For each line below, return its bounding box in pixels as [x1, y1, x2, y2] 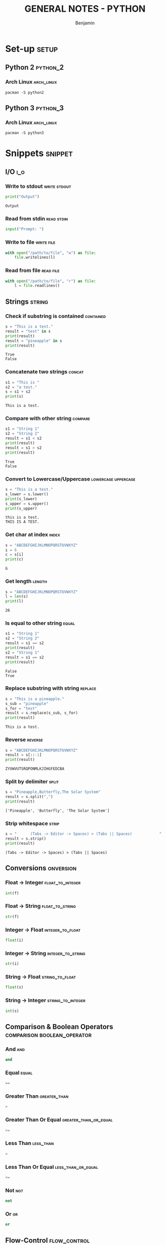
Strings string [5, 297, 49, 306]
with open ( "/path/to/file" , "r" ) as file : [5, 278, 96, 283]
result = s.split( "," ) [5, 794, 53, 800]
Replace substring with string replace [5, 685, 97, 692]
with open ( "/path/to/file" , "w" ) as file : [5, 250, 96, 256]
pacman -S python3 [5, 131, 44, 136]
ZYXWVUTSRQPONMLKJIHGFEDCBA [5, 767, 65, 772]
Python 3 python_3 [5, 104, 64, 112]
